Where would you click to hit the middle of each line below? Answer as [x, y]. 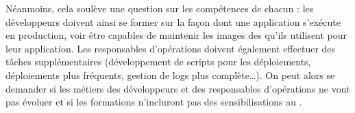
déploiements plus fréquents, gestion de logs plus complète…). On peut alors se [170, 75]
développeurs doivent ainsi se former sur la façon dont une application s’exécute [173, 21]
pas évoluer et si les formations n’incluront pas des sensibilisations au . [154, 102]
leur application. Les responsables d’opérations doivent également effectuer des [171, 48]
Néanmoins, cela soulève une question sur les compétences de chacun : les [160, 8]
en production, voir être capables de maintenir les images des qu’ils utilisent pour [176, 35]
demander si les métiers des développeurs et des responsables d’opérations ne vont [178, 88]
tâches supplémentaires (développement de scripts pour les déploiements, [158, 62]
